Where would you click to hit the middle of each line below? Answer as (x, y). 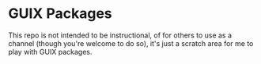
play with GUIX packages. (50, 52)
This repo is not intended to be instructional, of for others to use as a (120, 35)
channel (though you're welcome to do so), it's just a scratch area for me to (131, 43)
